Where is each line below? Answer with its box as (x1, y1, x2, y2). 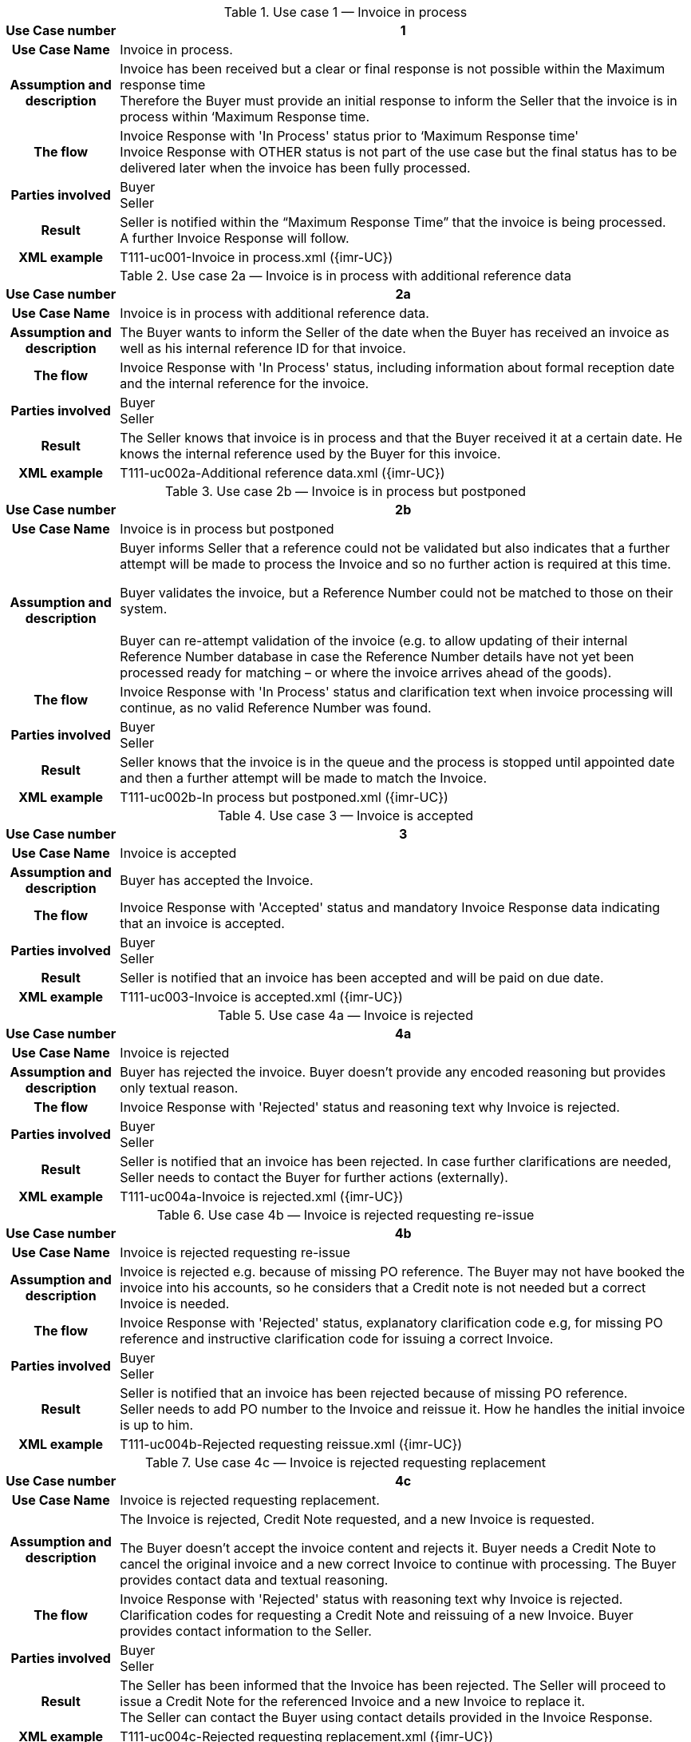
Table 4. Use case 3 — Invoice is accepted (217, 808, 474, 823)
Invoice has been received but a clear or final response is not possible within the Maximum (120, 61, 665, 77)
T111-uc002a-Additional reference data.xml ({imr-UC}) (120, 465, 445, 481)
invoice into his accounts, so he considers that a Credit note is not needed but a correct (120, 1280, 646, 1296)
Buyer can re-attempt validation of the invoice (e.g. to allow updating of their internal (120, 633, 628, 649)
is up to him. (120, 1417, 194, 1433)
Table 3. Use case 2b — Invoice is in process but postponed (165, 483, 526, 499)
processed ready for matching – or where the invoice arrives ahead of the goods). (120, 665, 612, 681)
